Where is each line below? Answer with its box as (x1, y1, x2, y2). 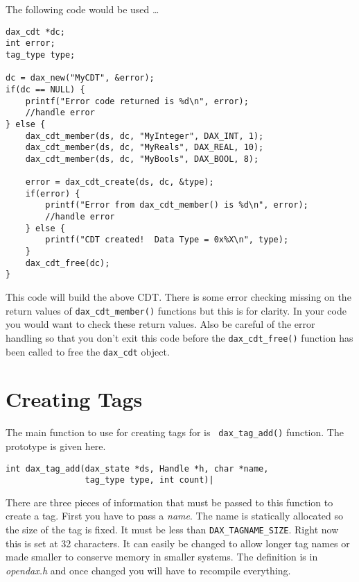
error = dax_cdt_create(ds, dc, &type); (25, 177, 214, 188)
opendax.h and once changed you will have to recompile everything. (6, 563, 291, 577)
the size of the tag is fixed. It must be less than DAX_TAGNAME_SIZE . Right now (6, 522, 339, 537)
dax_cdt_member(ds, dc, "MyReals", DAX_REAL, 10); (25, 142, 264, 153)
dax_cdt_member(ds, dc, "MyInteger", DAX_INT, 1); (25, 131, 264, 141)
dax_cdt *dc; (6, 26, 65, 37)
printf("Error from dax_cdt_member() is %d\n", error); (45, 200, 308, 210)
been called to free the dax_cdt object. (6, 344, 170, 358)
